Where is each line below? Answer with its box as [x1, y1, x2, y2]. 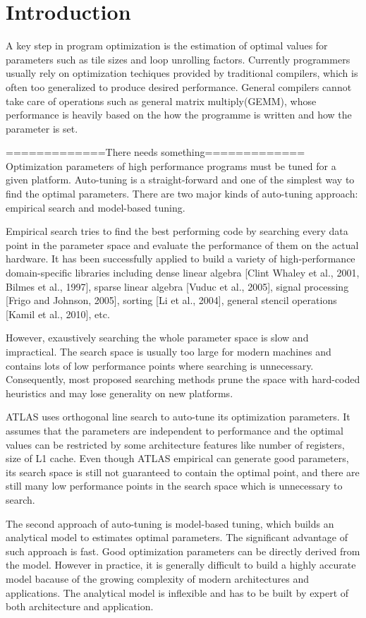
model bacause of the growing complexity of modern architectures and [6, 571, 310, 586]
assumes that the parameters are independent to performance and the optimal [6, 423, 343, 437]
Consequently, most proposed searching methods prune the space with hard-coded [6, 372, 360, 387]
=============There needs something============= [6, 145, 305, 159]
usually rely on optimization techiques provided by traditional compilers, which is [6, 66, 358, 80]
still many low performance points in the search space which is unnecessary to [6, 478, 343, 493]
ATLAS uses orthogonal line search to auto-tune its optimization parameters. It [6, 409, 350, 424]
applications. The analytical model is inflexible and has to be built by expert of [6, 585, 349, 600]
